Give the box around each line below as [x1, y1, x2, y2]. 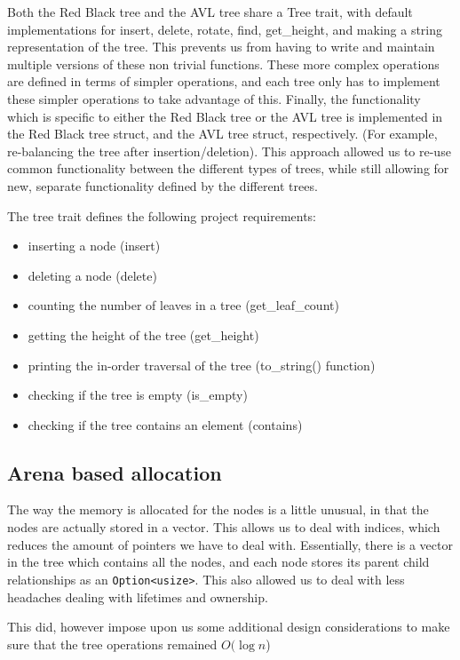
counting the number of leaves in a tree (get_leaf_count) [28, 296, 339, 314]
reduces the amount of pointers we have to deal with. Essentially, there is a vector [7, 535, 453, 553]
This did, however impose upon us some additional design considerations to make [7, 617, 450, 636]
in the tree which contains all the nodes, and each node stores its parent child [7, 553, 430, 571]
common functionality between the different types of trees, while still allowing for [7, 159, 449, 178]
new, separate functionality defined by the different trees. [7, 176, 318, 195]
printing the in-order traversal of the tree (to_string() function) [28, 355, 376, 374]
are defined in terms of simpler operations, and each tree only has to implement [7, 72, 440, 91]
